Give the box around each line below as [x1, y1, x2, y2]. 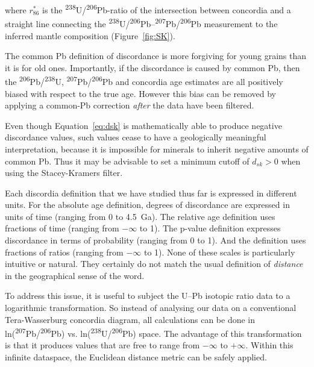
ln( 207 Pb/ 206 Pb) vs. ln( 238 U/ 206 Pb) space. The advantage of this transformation [5, 325, 302, 339]
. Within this [245, 339, 294, 351]
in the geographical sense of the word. [5, 269, 145, 281]
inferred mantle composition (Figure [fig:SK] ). [5, 29, 175, 42]
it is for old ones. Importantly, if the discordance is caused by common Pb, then [5, 61, 300, 74]
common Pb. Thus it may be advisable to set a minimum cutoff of [5, 154, 250, 167]
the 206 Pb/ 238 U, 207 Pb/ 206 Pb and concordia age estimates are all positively [5, 74, 283, 87]
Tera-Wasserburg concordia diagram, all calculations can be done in [5, 313, 256, 325]
